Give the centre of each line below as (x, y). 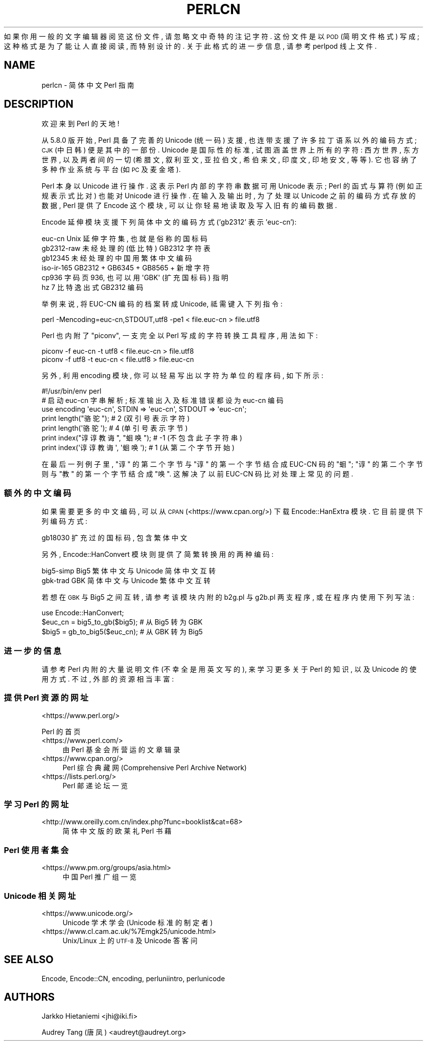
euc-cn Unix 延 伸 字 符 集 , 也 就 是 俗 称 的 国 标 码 (125, 239)
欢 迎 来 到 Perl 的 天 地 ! (80, 124)
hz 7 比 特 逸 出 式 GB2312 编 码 (92, 287)
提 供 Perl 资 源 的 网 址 (46, 698)
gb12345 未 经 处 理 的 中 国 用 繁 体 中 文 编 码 (117, 258)
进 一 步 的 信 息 (33, 651)
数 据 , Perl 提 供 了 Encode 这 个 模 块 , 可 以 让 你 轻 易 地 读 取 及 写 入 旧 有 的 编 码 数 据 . (189, 206)
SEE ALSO (29, 960)
